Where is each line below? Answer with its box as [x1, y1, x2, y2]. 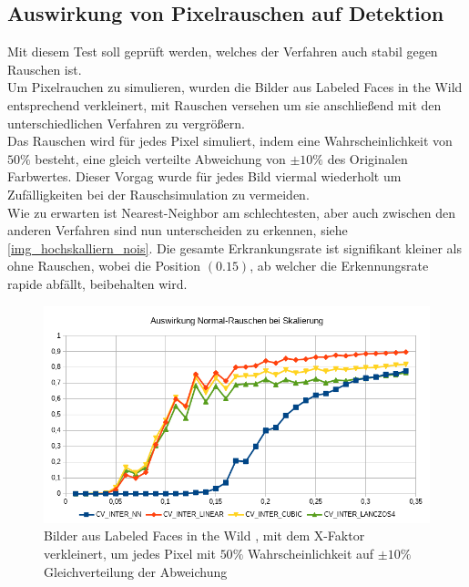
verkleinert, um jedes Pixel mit [44, 544, 216, 563]
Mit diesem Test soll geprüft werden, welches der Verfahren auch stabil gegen [7, 42, 438, 61]
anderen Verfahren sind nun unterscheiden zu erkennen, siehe [7, 221, 348, 240]
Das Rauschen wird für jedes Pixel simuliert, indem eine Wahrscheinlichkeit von [7, 131, 453, 150]
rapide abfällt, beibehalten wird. [7, 273, 188, 293]
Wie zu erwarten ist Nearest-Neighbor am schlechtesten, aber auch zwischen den [7, 202, 456, 221]
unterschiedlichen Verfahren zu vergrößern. [7, 113, 245, 132]
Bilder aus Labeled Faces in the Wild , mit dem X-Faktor [44, 526, 365, 545]
